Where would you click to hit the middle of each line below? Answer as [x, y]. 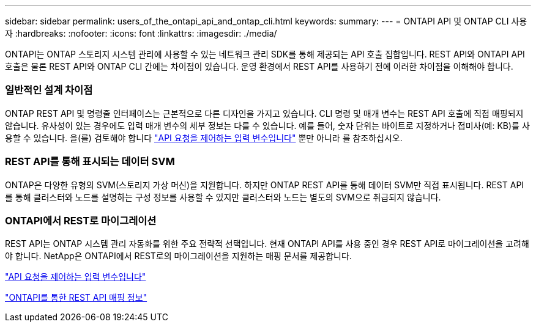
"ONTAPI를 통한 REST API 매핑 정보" [76, 298]
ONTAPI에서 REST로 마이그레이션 [81, 220]
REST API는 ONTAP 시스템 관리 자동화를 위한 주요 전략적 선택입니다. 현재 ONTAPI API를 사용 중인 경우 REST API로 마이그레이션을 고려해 [267, 244]
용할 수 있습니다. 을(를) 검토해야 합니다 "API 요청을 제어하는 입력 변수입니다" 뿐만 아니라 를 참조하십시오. [204, 138]
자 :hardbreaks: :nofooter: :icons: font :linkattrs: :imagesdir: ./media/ [141, 33]
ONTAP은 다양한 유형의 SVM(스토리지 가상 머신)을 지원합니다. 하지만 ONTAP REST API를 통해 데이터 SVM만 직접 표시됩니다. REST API [265, 185]
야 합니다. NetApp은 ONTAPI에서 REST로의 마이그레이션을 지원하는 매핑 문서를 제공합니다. [178, 256]
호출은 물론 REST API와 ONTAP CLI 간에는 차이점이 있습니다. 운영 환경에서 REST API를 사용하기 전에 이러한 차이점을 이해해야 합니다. [259, 66]
